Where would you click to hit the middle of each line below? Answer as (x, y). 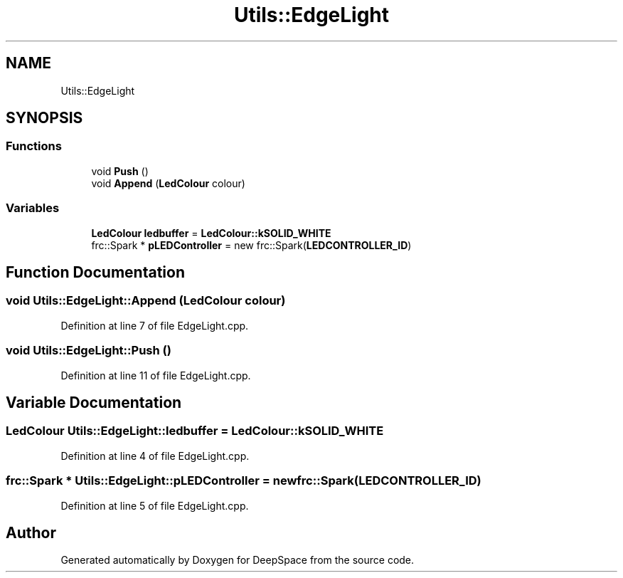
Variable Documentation (94, 402)
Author (31, 532)
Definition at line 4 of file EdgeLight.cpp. (155, 456)
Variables (33, 208)
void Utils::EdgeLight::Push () (89, 351)
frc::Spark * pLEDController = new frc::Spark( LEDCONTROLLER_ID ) (251, 245)
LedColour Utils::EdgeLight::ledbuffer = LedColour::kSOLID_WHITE (195, 431)
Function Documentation (95, 272)
